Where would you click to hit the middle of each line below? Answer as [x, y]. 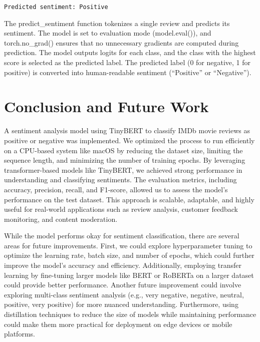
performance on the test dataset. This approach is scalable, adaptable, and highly [129, 199]
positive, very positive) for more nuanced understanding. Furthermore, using [121, 304]
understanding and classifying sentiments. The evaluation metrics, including [120, 180]
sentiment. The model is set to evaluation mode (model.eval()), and [108, 33]
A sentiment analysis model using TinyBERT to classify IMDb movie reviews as [127, 130]
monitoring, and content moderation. [61, 219]
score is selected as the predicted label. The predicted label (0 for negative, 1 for [127, 62]
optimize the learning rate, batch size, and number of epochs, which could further [129, 255]
